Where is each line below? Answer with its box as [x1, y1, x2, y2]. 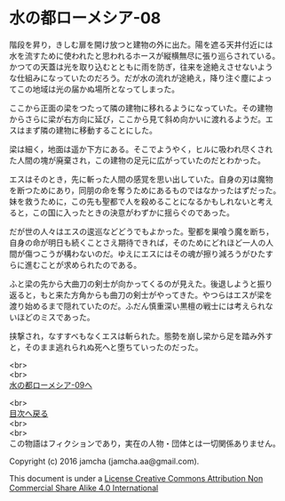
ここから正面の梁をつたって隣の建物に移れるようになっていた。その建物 [9, 102, 273, 113]
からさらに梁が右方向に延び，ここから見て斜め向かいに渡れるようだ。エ [9, 113, 273, 125]
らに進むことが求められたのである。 [9, 259, 142, 270]
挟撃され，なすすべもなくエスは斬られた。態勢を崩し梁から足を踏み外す [9, 330, 273, 341]
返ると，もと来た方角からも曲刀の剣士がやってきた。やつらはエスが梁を [9, 289, 273, 300]
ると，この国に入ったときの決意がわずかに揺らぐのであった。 [9, 206, 235, 218]
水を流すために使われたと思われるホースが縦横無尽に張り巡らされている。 [9, 50, 281, 61]
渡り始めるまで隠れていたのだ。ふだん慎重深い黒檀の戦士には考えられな [9, 300, 273, 311]
